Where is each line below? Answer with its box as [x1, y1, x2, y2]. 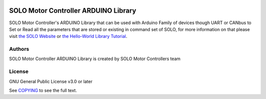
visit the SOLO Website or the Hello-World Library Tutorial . [9, 33, 128, 39]
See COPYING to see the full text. [9, 87, 77, 93]
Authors [9, 46, 30, 53]
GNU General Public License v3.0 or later [9, 78, 93, 84]
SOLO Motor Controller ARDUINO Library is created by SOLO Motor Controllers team [9, 56, 181, 62]
